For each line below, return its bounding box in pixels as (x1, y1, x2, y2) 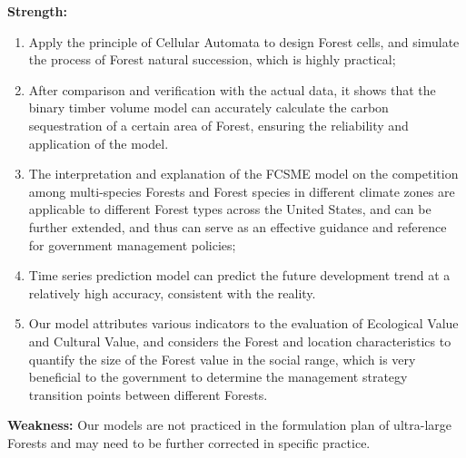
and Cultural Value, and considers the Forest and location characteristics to (28, 331, 451, 350)
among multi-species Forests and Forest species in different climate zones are (28, 181, 455, 200)
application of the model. (28, 133, 169, 152)
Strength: (7, 2, 67, 20)
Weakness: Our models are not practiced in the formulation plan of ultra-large (7, 415, 451, 434)
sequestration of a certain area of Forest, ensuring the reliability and (28, 115, 409, 134)
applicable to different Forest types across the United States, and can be (28, 200, 431, 219)
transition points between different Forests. (28, 385, 268, 404)
